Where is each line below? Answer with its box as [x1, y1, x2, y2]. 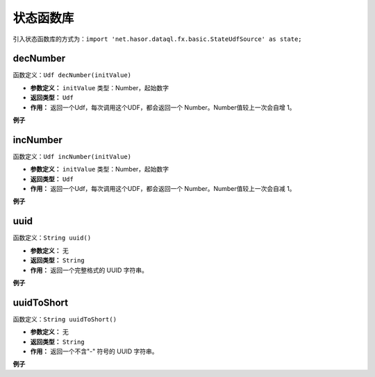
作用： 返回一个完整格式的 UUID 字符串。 [30, 266, 149, 274]
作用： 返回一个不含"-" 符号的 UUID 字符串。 [30, 347, 158, 355]
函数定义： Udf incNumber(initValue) [12, 152, 132, 160]
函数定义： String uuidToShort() [12, 315, 117, 323]
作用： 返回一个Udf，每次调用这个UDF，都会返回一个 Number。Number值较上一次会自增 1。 [30, 103, 296, 111]
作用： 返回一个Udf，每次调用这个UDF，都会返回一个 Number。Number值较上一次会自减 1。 [30, 185, 296, 193]
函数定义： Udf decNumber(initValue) [12, 71, 132, 79]
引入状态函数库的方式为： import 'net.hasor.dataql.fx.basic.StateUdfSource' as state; [12, 35, 302, 43]
